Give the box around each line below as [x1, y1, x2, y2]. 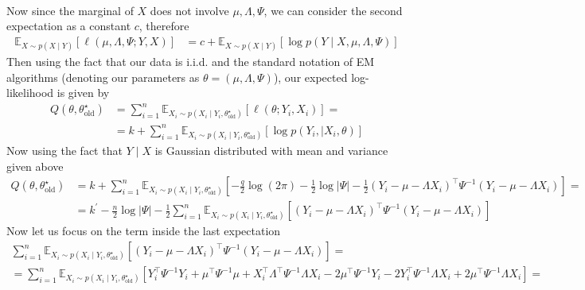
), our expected [273, 68, 348, 85]
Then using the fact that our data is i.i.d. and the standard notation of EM [6, 52, 375, 69]
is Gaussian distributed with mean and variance [154, 142, 388, 159]
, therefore [138, 17, 189, 34]
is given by [57, 84, 110, 101]
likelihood [6, 84, 54, 101]
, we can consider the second [263, 2, 403, 18]
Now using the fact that [6, 142, 123, 159]
